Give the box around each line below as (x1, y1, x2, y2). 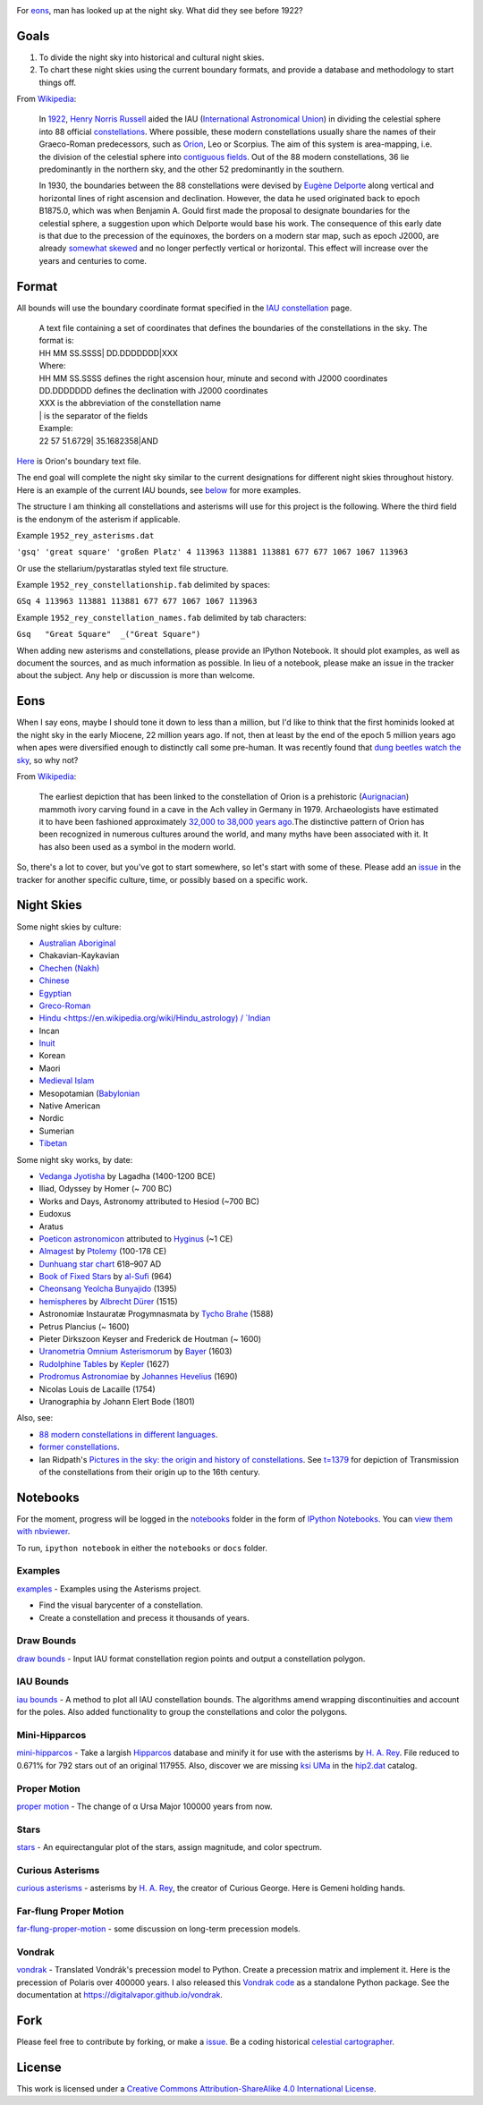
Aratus (38, 1221, 64, 1232)
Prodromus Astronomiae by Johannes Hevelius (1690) (38, 1371, 238, 1382)
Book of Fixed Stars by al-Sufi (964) (38, 1271, 173, 1282)
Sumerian (38, 1125, 75, 1136)
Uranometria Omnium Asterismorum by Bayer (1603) (38, 1346, 233, 1357)
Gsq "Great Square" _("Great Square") (16, 629, 201, 640)
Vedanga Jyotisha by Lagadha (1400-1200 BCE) (38, 1170, 216, 1181)
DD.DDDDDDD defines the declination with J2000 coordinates (38, 386, 268, 396)
